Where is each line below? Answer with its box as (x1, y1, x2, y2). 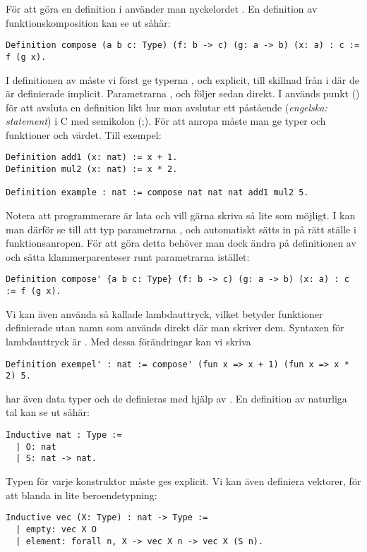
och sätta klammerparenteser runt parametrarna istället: (6, 249, 250, 264)
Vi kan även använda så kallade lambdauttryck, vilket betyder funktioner (6, 306, 323, 321)
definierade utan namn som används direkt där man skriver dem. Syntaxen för (6, 320, 344, 335)
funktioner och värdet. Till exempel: (6, 127, 162, 142)
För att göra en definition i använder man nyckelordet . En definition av (6, 1, 318, 16)
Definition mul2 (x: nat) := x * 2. (6, 164, 178, 175)
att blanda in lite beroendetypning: (6, 487, 157, 502)
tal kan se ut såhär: (6, 405, 90, 419)
